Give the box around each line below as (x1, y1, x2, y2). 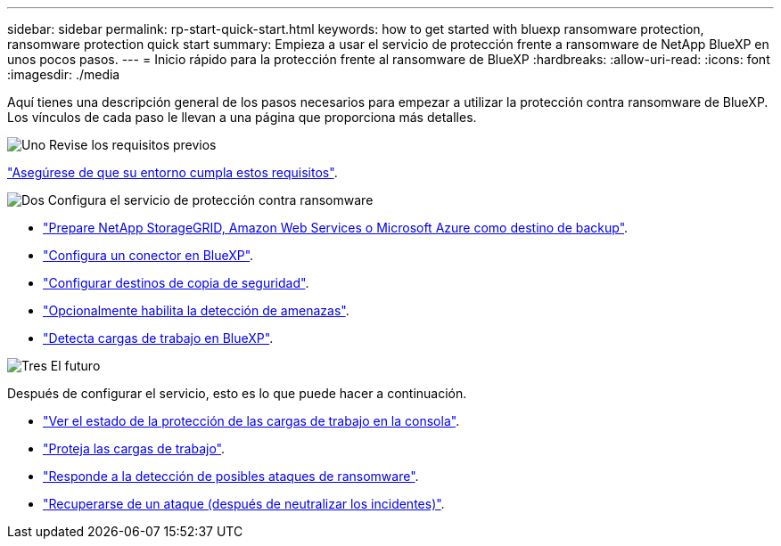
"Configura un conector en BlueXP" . (43, 248, 254, 263)
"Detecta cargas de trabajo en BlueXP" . (43, 330, 274, 346)
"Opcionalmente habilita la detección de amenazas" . (43, 303, 349, 318)
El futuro (50, 358, 101, 373)
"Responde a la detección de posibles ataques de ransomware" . (43, 469, 419, 484)
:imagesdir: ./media (7, 67, 120, 82)
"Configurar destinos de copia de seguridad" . (43, 275, 309, 290)
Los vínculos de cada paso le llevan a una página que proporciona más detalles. (7, 110, 477, 125)
